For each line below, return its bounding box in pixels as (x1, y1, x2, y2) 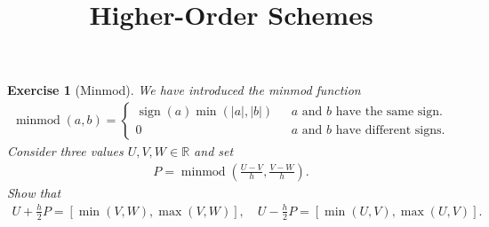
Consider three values (7, 142, 124, 160)
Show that (7, 183, 61, 201)
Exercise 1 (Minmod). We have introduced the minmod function (7, 81, 361, 99)
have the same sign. (335, 106, 443, 119)
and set (194, 142, 234, 160)
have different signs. (335, 123, 445, 137)
